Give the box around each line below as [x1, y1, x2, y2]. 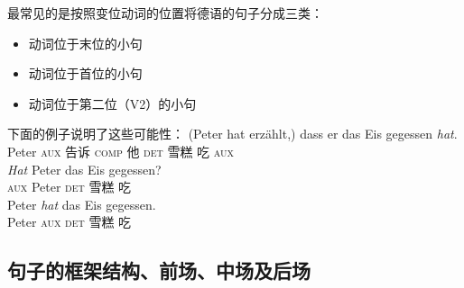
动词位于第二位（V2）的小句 [28, 94, 197, 112]
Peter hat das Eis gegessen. [7, 194, 156, 213]
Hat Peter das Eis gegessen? [7, 159, 162, 178]
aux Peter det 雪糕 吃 [7, 177, 132, 196]
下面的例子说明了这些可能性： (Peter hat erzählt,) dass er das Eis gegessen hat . [7, 124, 458, 143]
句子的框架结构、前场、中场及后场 [7, 256, 311, 284]
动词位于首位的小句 [28, 64, 143, 83]
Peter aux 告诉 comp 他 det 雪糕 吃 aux [7, 141, 234, 160]
